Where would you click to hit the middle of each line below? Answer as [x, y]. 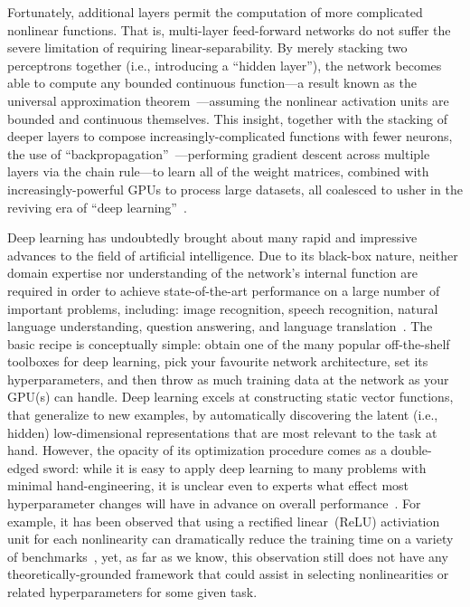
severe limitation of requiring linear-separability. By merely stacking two [207, 47]
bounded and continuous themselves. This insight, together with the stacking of [228, 118]
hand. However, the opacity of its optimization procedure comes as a [197, 450]
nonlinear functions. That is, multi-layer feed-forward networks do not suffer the [229, 29]
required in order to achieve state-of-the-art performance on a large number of [224, 290]
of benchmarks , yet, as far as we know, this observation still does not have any [228, 556]
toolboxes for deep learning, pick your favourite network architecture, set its [218, 361]
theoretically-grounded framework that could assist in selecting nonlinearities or [228, 574]
